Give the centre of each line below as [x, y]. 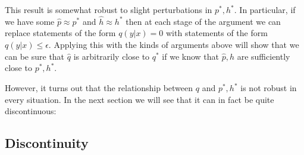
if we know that [191, 56]
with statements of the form [217, 33]
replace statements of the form [60, 33]
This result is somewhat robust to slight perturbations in [109, 9]
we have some [30, 21]
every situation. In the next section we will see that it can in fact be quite [140, 99]
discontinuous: [31, 111]
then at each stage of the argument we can [203, 21]
